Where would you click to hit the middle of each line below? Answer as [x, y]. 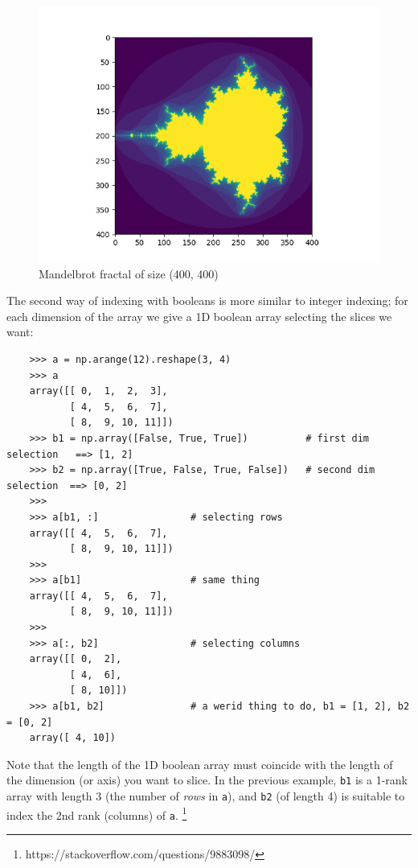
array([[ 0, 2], [76, 659]
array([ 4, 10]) [73, 738]
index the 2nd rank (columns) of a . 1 [97, 813]
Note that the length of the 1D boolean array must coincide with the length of [200, 764]
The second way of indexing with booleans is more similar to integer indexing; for [207, 300]
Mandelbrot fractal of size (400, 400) [129, 273]
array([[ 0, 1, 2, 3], [98, 391]
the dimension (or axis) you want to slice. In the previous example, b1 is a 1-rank [207, 780]
